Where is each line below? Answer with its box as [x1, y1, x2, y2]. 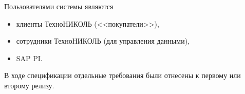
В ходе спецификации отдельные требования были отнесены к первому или [4, 70, 241, 81]
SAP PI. [16, 52, 43, 63]
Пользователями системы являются [4, 1, 114, 11]
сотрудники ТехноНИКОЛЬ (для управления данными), [16, 35, 190, 46]
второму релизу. [4, 80, 54, 90]
